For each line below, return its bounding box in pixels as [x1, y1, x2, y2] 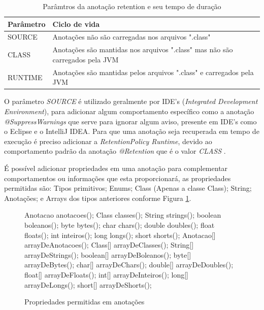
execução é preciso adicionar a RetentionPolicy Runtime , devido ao [4, 135, 212, 146]
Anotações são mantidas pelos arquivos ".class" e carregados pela [52, 66, 254, 77]
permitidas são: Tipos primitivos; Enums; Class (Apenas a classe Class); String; [4, 183, 252, 193]
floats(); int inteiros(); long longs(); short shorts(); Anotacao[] [24, 229, 216, 240]
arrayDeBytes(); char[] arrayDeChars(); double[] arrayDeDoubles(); [24, 259, 234, 270]
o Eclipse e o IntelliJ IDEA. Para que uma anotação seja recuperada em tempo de [4, 126, 259, 136]
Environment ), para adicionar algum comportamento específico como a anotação [4, 106, 254, 116]
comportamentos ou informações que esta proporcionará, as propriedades [4, 173, 231, 183]
